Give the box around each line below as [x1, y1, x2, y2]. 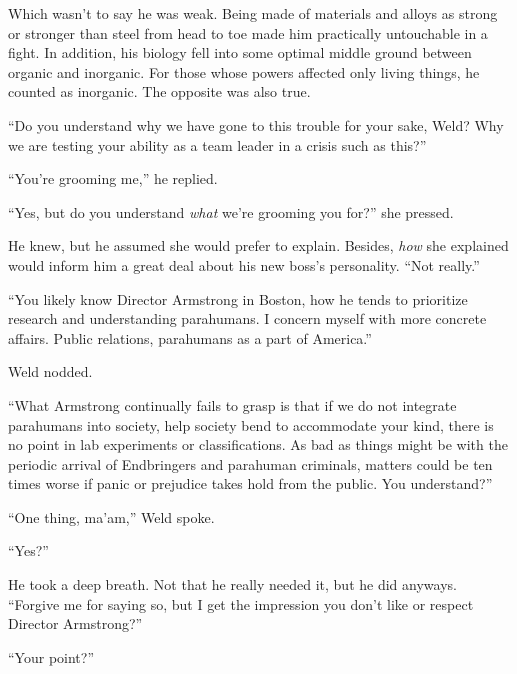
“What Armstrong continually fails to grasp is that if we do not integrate [8, 394, 457, 415]
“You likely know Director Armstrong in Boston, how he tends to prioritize [8, 288, 468, 309]
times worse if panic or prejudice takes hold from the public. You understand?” [8, 473, 493, 494]
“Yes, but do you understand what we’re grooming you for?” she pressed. [8, 201, 454, 222]
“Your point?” [8, 646, 95, 667]
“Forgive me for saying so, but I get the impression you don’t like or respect [8, 593, 474, 614]
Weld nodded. [8, 361, 93, 382]
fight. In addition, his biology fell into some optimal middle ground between [8, 42, 472, 63]
